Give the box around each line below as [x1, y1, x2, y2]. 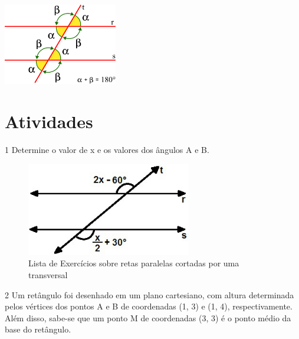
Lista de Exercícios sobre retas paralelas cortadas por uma [28, 257, 239, 269]
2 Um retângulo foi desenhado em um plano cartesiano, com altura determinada [5, 288, 294, 301]
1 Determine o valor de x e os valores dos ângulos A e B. [5, 143, 209, 155]
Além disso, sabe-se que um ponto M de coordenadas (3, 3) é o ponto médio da [5, 311, 291, 324]
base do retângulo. [5, 323, 71, 335]
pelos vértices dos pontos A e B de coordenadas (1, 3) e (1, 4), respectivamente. [5, 300, 293, 312]
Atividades [5, 109, 93, 133]
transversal [28, 269, 68, 281]
